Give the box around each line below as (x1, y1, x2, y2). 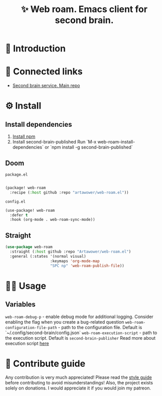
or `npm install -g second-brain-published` (44, 144, 133, 150)
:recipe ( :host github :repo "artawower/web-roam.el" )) (10, 190, 129, 195)
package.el (5, 172, 28, 177)
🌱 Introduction (5, 43, 66, 54)
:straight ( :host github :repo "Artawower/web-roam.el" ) (10, 249, 131, 254)
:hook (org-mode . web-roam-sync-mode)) (10, 217, 95, 222)
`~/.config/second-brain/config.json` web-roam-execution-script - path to (5, 330, 157, 336)
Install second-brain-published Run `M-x (12, 139, 97, 145)
